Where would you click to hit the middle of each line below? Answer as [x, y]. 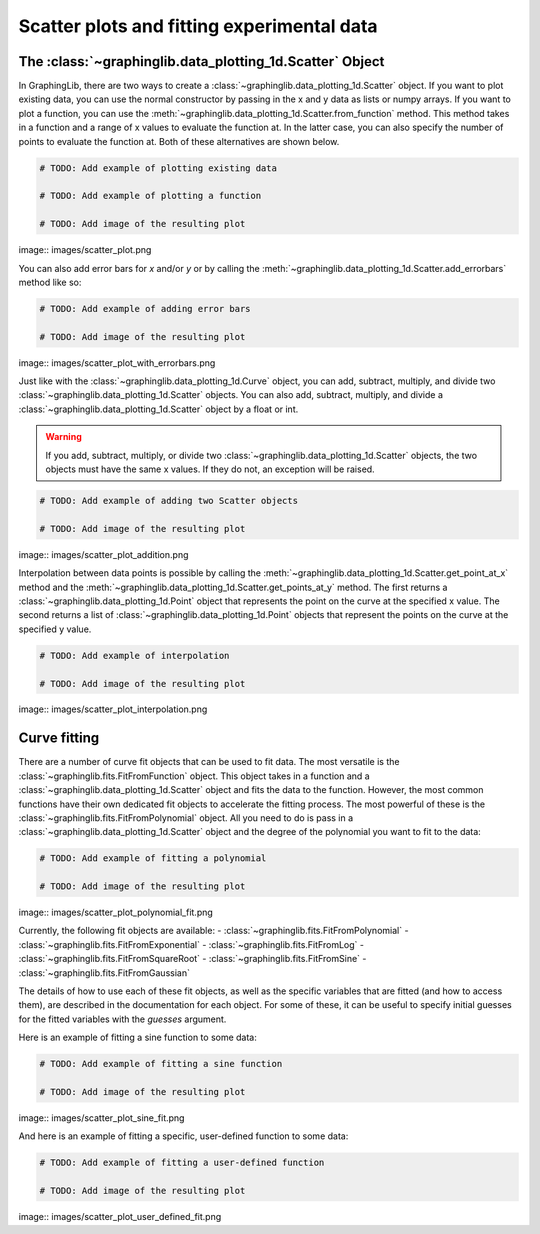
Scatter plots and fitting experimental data [198, 26]
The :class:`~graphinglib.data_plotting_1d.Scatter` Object [201, 61]
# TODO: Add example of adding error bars [145, 308]
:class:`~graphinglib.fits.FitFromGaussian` [104, 972]
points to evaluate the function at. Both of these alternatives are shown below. [179, 141]
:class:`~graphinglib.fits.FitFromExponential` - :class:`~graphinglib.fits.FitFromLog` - [191, 944]
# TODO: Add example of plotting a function [150, 196]
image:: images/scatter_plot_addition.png [103, 554]
